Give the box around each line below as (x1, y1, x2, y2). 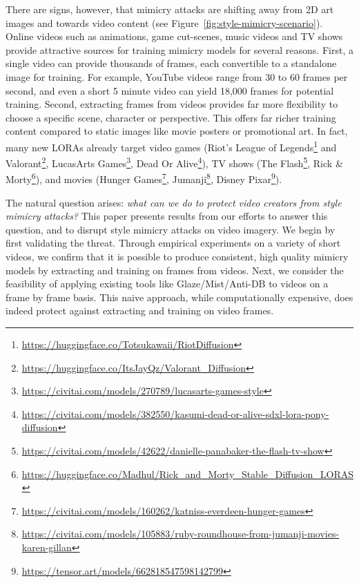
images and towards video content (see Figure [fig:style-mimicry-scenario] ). (6, 15, 323, 30)
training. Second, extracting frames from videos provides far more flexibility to (6, 97, 338, 111)
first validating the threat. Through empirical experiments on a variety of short (6, 236, 341, 250)
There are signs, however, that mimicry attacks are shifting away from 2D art (6, 2, 334, 16)
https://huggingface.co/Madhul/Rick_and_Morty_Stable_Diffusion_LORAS (21, 466, 353, 481)
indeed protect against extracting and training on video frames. (6, 303, 274, 318)
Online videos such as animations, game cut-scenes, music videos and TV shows (6, 29, 343, 44)
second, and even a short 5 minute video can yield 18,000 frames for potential (6, 83, 334, 97)
